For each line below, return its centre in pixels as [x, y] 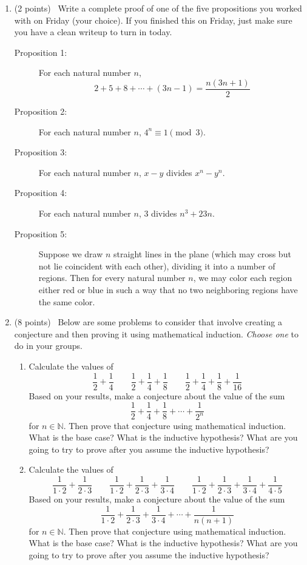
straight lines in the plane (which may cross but [202, 254]
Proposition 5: [41, 233]
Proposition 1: [41, 52]
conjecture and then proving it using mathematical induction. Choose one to [157, 333]
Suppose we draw [71, 254]
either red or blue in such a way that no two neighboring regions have [168, 289]
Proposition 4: [41, 193]
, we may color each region [243, 278]
